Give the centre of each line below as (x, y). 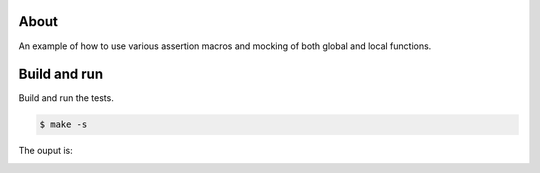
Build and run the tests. (66, 98)
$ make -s (63, 124)
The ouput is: (46, 151)
